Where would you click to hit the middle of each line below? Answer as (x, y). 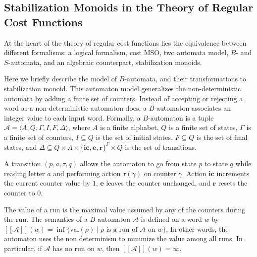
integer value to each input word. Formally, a (72, 117)
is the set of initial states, (134, 137)
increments (233, 173)
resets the (233, 183)
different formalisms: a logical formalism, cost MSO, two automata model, (116, 52)
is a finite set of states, (203, 127)
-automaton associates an (192, 108)
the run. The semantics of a (46, 219)
